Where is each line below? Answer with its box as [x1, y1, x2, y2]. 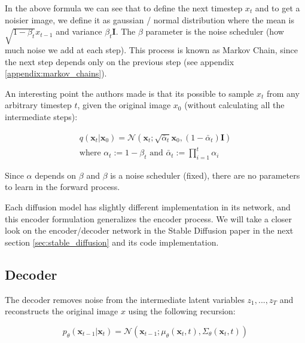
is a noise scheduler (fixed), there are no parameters [110, 169, 300, 181]
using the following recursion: [128, 305, 236, 317]
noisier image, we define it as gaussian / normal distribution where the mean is [5, 13, 294, 26]
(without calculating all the [184, 99, 285, 111]
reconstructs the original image [5, 305, 118, 317]
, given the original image [77, 99, 171, 111]
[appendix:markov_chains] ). [5, 67, 107, 79]
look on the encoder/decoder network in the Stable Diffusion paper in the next [5, 224, 294, 237]
